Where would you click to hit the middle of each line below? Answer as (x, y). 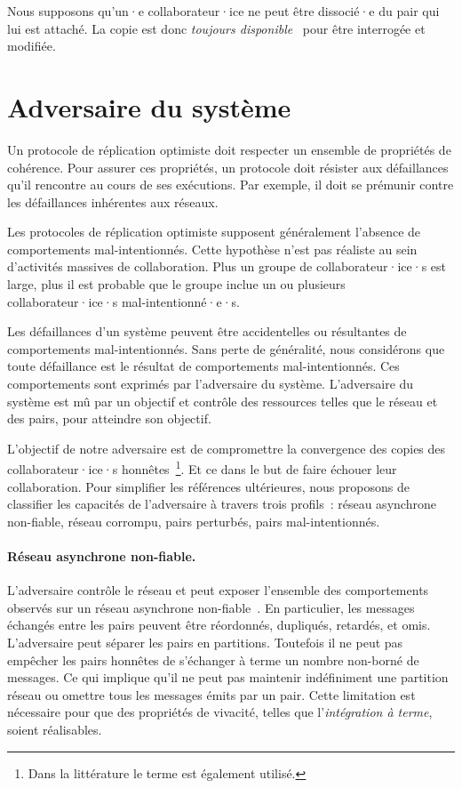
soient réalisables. (55, 729)
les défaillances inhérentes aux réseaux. (113, 201)
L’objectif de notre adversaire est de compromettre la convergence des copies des (227, 448)
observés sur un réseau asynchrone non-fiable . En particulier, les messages (211, 607)
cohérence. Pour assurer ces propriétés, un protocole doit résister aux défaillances (228, 167)
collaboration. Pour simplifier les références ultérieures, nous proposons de (208, 486)
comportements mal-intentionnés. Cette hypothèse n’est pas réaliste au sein (212, 249)
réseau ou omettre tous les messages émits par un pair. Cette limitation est (211, 694)
